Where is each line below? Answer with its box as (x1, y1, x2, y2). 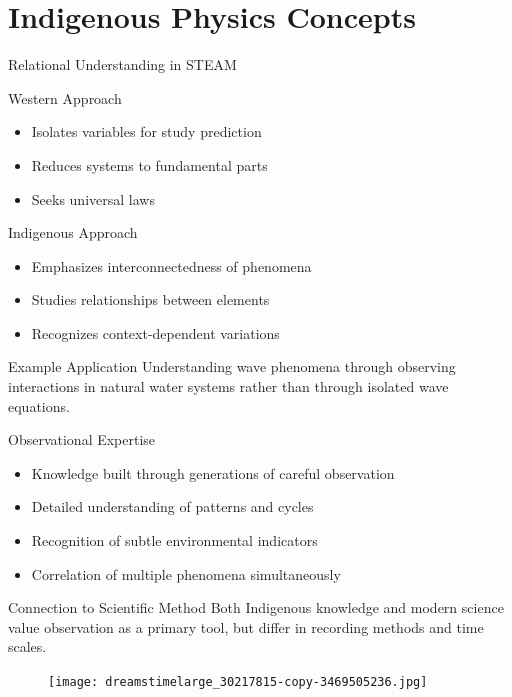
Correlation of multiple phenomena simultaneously (31, 563, 341, 584)
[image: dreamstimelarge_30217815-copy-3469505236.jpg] (48, 675, 428, 689)
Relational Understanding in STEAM (8, 54, 237, 75)
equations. (8, 395, 70, 416)
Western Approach (8, 87, 122, 108)
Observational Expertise (8, 429, 156, 450)
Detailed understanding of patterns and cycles (31, 496, 314, 517)
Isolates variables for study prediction (31, 121, 262, 142)
